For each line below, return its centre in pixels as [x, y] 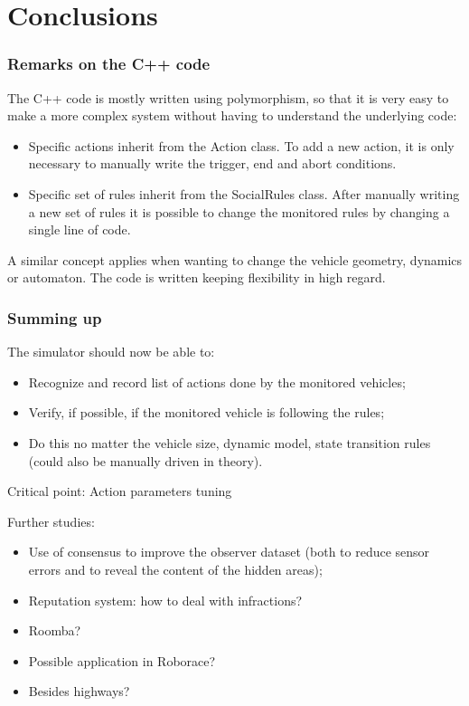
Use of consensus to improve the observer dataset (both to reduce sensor [229, 552]
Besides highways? [79, 691]
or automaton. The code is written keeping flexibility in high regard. [197, 277]
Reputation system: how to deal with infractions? [165, 600]
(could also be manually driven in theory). [145, 460]
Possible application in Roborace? [122, 660]
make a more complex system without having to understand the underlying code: [232, 115]
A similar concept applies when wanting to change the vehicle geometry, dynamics [235, 259]
